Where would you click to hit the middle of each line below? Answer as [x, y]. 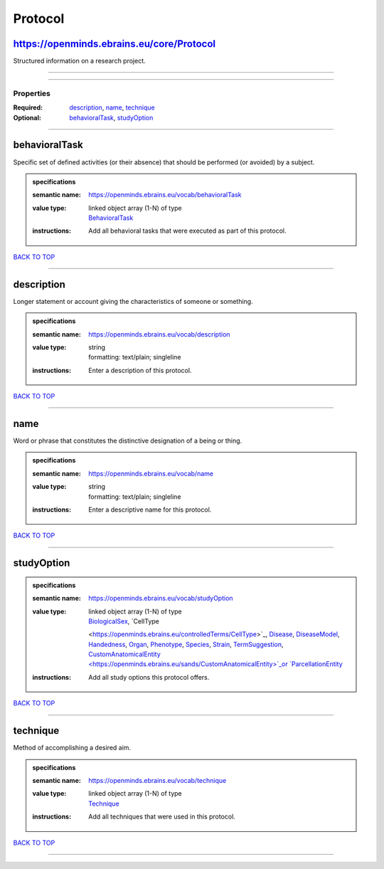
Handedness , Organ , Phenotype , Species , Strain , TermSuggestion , [186, 644]
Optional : [27, 117]
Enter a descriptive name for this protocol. [150, 510]
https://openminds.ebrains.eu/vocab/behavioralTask [165, 195]
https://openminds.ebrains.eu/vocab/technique [158, 780]
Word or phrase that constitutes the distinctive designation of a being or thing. [128, 441]
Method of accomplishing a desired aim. [72, 748]
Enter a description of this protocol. [140, 370]
